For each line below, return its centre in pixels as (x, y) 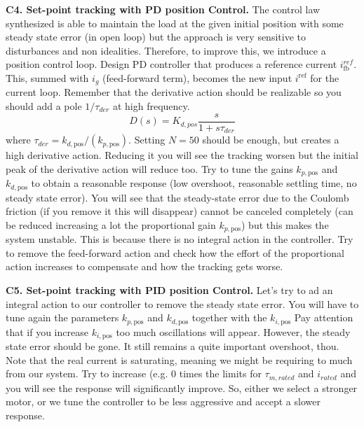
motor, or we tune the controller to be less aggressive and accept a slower (163, 401)
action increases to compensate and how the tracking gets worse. (144, 266)
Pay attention (324, 317)
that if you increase (47, 331)
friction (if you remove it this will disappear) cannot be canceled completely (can (180, 211)
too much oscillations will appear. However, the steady (233, 331)
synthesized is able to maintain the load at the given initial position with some (175, 23)
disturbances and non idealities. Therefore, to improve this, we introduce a (166, 50)
